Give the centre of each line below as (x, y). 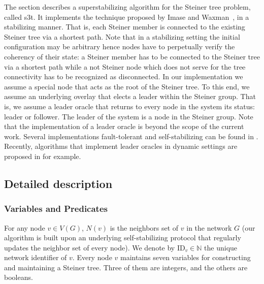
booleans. (19, 277)
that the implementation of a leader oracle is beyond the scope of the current (124, 126)
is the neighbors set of (144, 227)
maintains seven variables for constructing (185, 257)
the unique (221, 247)
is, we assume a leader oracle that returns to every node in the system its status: (129, 106)
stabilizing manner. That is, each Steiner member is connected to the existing (125, 27)
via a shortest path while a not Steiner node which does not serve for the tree (125, 66)
